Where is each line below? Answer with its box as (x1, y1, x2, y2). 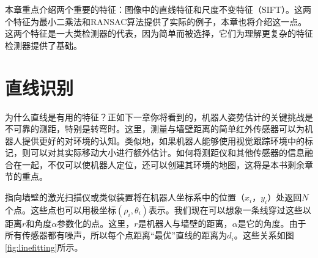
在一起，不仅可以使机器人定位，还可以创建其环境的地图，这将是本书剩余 (13, 158, 305, 171)
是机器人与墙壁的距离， (138, 216, 232, 229)
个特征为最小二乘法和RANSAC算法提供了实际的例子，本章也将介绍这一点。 (5, 15, 307, 28)
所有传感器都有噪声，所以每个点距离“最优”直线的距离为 (5, 229, 227, 241)
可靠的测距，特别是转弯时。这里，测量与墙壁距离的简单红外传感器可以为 (13, 122, 305, 135)
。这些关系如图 (234, 229, 294, 241)
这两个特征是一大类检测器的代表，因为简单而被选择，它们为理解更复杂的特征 (5, 27, 313, 40)
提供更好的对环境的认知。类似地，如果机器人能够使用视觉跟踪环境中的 (21, 134, 305, 147)
